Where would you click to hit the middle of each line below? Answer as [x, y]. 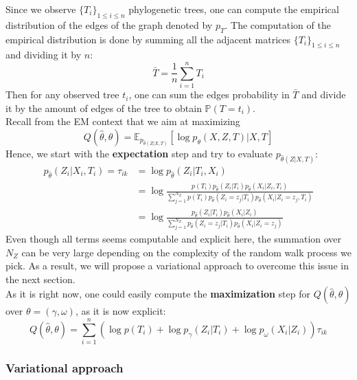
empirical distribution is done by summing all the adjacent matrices [148, 39]
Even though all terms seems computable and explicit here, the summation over [174, 239]
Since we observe [41, 9]
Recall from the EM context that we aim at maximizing [123, 121]
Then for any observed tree [62, 94]
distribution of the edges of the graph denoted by [109, 24]
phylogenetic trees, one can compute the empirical [234, 9]
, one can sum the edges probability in [209, 94]
